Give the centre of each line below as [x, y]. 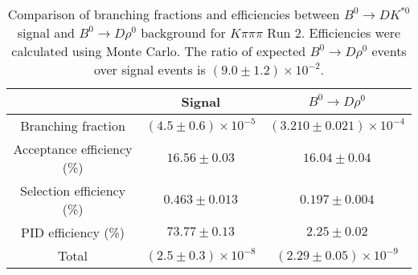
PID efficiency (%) [73, 232]
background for [183, 32]
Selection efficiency [73, 190]
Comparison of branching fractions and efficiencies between [174, 14]
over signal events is [150, 69]
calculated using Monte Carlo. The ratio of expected [159, 51]
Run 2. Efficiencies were [334, 32]
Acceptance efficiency [73, 149]
